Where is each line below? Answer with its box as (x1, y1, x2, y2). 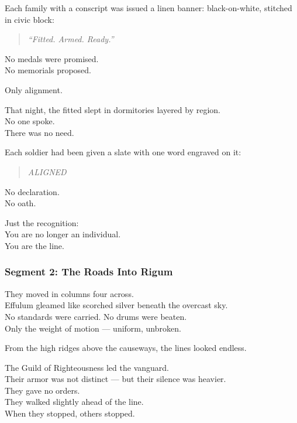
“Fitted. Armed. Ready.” (27, 33, 114, 45)
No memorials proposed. (5, 64, 92, 76)
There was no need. (5, 126, 74, 138)
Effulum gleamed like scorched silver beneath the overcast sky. (5, 299, 228, 311)
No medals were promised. (5, 52, 99, 64)
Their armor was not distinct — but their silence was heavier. (5, 373, 226, 385)
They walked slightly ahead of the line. (5, 395, 144, 408)
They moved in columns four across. (5, 287, 134, 299)
